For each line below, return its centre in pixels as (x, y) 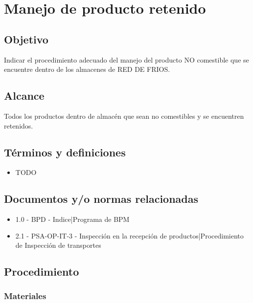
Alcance (24, 96)
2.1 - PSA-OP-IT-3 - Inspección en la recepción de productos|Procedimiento (129, 235)
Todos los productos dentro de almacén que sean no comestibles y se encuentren (124, 116)
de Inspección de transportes (58, 245)
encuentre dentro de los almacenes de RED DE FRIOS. (87, 69)
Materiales (25, 295)
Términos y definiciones (65, 152)
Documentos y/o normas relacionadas (101, 199)
